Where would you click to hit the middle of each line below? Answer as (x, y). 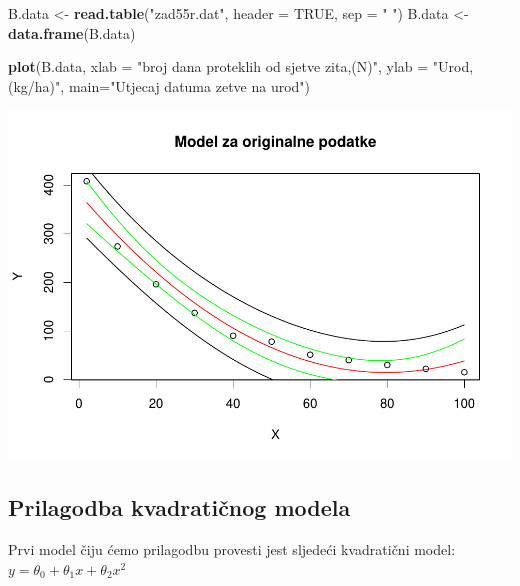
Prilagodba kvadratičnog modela (179, 507)
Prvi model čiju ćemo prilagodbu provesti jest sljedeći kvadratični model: (232, 549)
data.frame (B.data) (72, 32)
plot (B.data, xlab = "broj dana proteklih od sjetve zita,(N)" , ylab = (218, 66)
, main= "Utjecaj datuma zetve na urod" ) (185, 85)
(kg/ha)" (34, 85)
